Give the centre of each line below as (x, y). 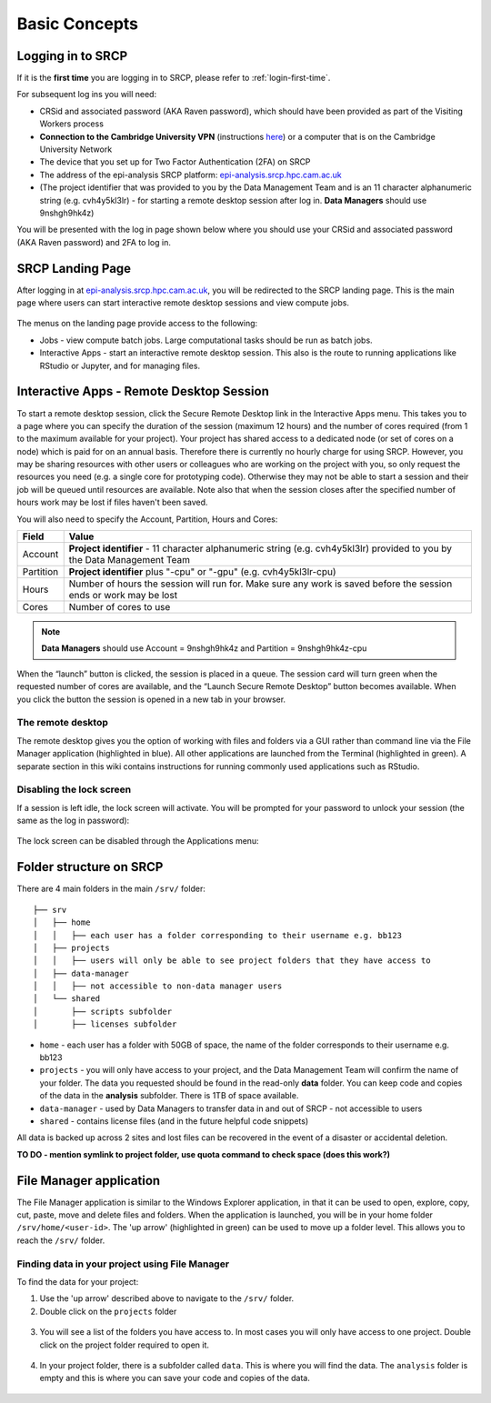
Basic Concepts (78, 24)
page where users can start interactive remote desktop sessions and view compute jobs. (183, 303)
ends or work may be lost (123, 596)
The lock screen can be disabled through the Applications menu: (138, 841)
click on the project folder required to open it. (124, 1345)
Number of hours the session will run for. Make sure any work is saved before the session (261, 584)
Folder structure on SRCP (90, 867)
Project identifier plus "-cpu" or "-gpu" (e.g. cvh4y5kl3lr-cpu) (202, 572)
